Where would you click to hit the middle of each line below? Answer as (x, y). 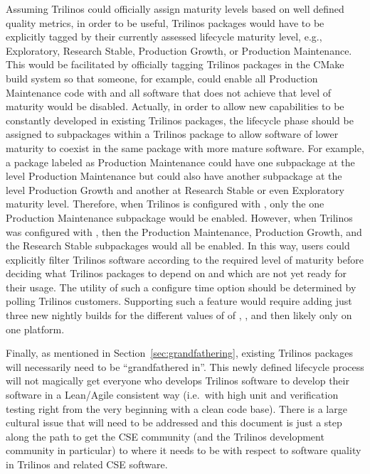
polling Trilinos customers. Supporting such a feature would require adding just (179, 301)
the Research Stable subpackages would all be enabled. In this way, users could (178, 246)
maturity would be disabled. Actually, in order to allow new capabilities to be (175, 106)
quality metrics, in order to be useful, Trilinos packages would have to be (165, 22)
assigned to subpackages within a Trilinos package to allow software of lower (172, 134)
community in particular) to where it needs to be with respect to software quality (184, 450)
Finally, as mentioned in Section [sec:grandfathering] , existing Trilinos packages (180, 353)
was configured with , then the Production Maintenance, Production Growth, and (184, 231)
